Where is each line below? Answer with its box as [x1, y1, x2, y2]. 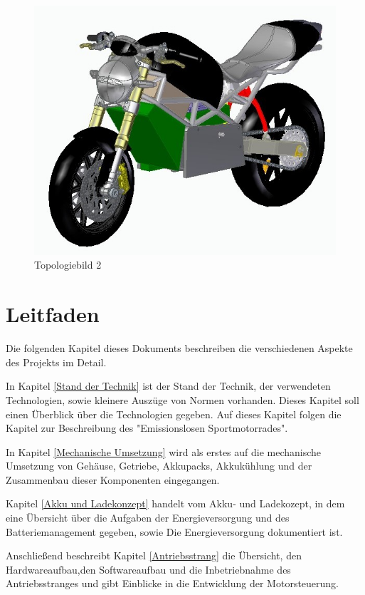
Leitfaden [6, 299, 100, 328]
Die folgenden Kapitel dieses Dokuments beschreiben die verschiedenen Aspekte [6, 341, 353, 356]
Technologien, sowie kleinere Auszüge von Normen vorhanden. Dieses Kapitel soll [6, 392, 359, 407]
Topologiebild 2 [34, 257, 102, 272]
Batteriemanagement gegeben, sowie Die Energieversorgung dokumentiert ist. [6, 524, 343, 539]
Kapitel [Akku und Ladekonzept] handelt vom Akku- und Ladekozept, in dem [6, 496, 345, 511]
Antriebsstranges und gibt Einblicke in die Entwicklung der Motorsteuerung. [6, 576, 339, 591]
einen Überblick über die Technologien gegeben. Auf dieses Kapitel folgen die [6, 406, 342, 421]
